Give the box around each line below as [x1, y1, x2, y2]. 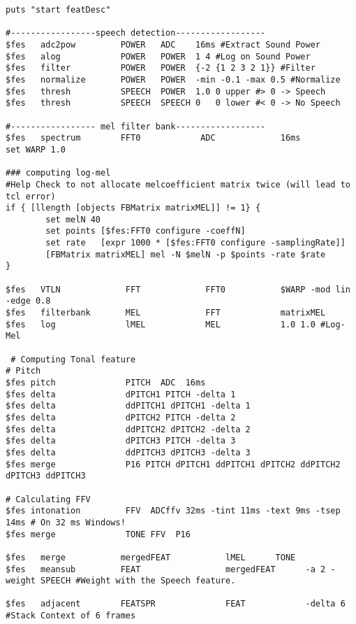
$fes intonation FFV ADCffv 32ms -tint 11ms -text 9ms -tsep [6, 506, 341, 516]
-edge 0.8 [6, 296, 51, 306]
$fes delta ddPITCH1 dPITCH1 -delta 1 [6, 401, 251, 411]
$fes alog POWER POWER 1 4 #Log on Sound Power [6, 51, 311, 62]
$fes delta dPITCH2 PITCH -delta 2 [6, 412, 236, 423]
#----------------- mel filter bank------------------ [6, 121, 266, 132]
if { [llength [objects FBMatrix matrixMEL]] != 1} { [6, 203, 261, 213]
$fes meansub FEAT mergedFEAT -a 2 [6, 564, 326, 574]
